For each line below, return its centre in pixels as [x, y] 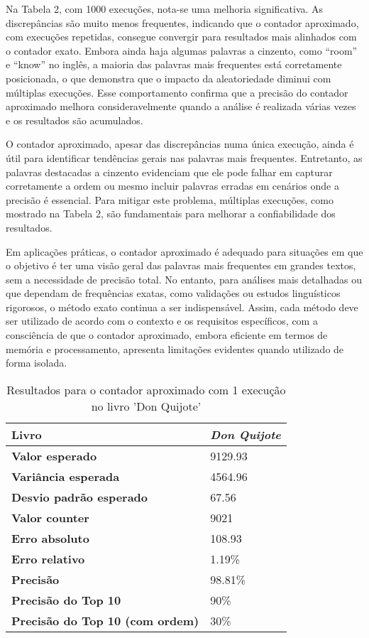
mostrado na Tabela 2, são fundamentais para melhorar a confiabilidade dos [171, 213]
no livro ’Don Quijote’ [146, 406]
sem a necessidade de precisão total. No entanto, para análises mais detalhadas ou [184, 279]
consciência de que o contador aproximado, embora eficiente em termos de [167, 335]
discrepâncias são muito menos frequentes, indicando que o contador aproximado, [182, 22]
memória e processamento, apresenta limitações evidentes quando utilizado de [175, 348]
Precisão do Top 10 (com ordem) [105, 620]
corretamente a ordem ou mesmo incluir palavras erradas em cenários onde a [172, 186]
